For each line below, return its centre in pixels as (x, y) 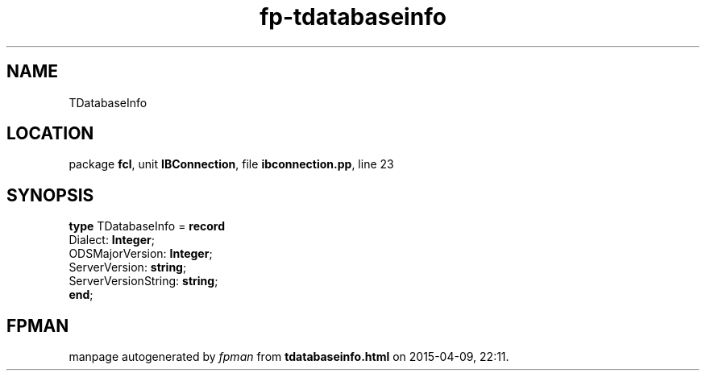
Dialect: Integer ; (112, 240)
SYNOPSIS (50, 195)
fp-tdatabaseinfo (353, 17)
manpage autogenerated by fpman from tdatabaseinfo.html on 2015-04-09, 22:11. (289, 357)
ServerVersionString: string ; (143, 281)
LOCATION (50, 134)
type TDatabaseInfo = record (147, 226)
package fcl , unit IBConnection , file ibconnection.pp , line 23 (231, 164)
